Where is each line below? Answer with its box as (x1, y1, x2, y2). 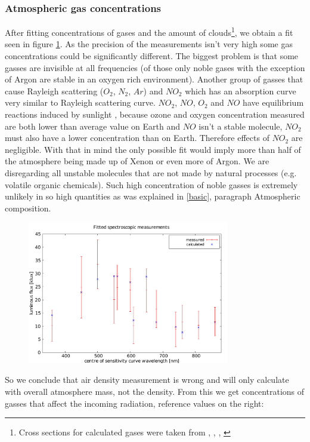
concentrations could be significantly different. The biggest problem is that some (5, 50, 299, 62)
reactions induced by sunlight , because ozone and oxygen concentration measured (5, 108, 305, 121)
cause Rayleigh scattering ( (5, 84, 104, 97)
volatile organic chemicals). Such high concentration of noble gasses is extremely (5, 178, 298, 191)
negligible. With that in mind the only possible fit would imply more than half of (5, 143, 301, 155)
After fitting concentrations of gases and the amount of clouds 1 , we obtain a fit (5, 24, 293, 38)
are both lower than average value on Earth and (5, 119, 180, 132)
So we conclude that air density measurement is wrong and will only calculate (5, 373, 289, 386)
